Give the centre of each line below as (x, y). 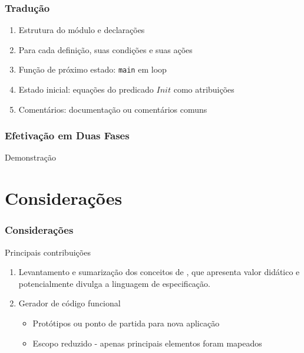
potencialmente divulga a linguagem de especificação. (114, 283)
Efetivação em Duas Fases (67, 135)
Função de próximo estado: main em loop (92, 69)
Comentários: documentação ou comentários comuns (113, 109)
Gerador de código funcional (70, 303)
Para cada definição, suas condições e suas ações (105, 49)
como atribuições (204, 89)
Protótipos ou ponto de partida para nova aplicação (126, 323)
